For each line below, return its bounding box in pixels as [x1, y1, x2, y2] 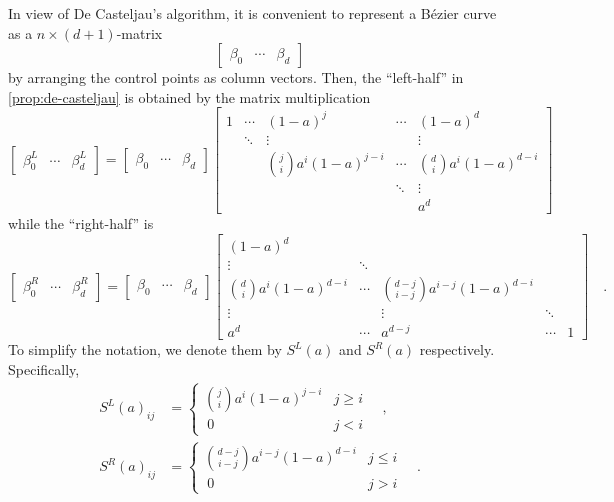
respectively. [419, 339, 495, 360]
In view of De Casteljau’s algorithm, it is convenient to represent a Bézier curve [8, 3, 497, 23]
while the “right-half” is [8, 213, 154, 234]
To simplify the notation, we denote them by [8, 339, 282, 360]
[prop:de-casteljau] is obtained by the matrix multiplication [8, 86, 371, 107]
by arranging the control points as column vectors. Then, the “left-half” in [8, 67, 464, 88]
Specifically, [8, 359, 80, 380]
